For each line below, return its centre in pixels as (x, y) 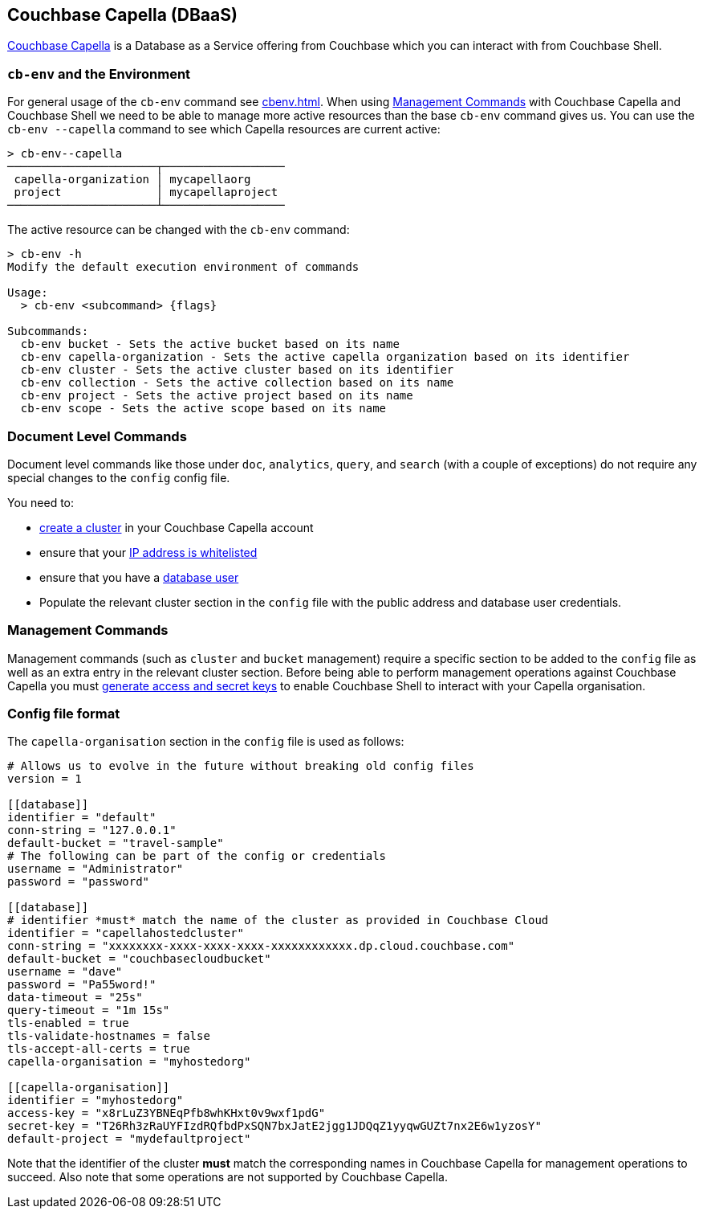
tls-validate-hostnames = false (109, 1036)
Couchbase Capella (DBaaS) (122, 15)
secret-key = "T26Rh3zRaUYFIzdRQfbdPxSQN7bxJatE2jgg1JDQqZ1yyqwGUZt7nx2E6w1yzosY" (274, 1126)
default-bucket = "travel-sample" (116, 843)
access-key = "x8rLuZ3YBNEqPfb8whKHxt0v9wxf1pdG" (167, 1113)
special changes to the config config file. (119, 477)
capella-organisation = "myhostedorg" (129, 1062)
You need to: (41, 502)
